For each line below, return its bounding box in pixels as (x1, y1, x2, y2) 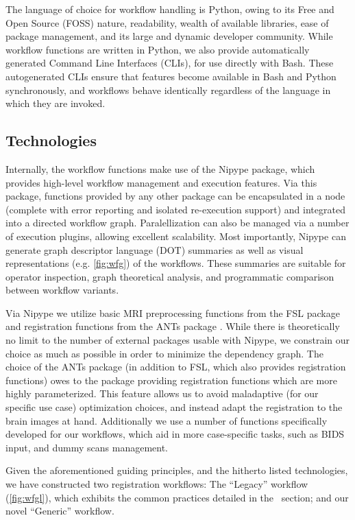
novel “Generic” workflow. (5, 504, 114, 518)
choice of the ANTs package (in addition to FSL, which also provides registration (5, 359, 346, 374)
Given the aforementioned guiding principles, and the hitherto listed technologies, (5, 463, 348, 477)
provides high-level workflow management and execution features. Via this (5, 175, 317, 189)
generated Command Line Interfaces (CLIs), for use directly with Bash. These (5, 56, 334, 70)
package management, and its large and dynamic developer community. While (5, 29, 333, 43)
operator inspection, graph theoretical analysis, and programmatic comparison (5, 269, 334, 283)
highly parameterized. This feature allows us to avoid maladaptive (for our (5, 386, 319, 401)
